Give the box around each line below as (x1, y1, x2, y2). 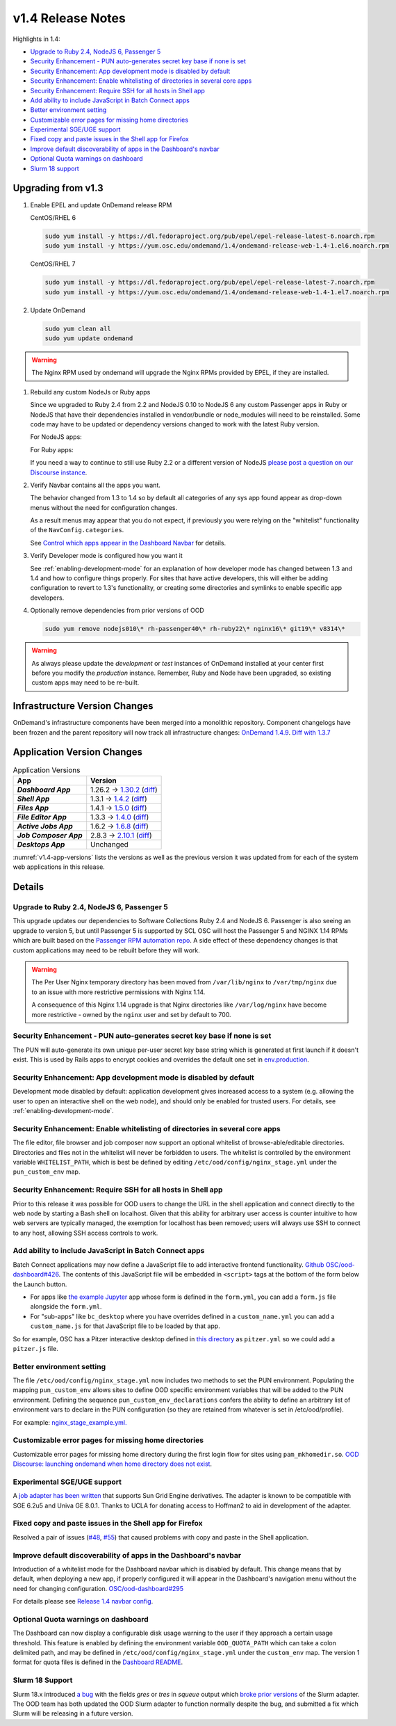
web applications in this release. (13, 863, 106, 871)
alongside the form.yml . (30, 1302, 102, 1311)
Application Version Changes (13, 746, 142, 758)
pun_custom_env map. (13, 1167, 81, 1176)
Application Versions (13, 765, 81, 775)
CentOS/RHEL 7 (30, 259, 76, 268)
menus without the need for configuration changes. (30, 503, 178, 511)
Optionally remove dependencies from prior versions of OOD (30, 606, 204, 615)
